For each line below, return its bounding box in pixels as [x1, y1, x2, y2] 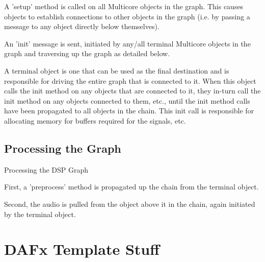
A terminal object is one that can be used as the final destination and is [4, 65, 229, 76]
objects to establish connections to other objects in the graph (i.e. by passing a [4, 11, 250, 21]
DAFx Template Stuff [4, 239, 160, 259]
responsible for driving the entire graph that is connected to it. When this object [4, 75, 256, 86]
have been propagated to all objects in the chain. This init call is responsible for [4, 105, 254, 116]
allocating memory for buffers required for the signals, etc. [4, 115, 186, 126]
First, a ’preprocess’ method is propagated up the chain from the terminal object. [4, 181, 259, 192]
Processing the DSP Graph [4, 164, 89, 175]
